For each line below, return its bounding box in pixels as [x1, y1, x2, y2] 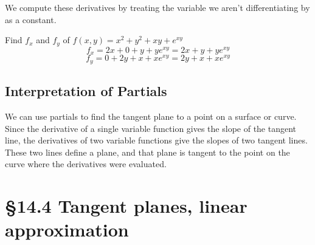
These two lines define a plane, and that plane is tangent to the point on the [5, 145, 290, 158]
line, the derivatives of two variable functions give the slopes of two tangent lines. [5, 134, 308, 147]
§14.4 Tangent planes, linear [5, 193, 247, 218]
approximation [5, 217, 129, 242]
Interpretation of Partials [5, 81, 167, 100]
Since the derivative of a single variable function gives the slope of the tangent [5, 122, 297, 134]
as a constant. [5, 13, 57, 26]
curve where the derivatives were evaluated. [5, 157, 167, 170]
